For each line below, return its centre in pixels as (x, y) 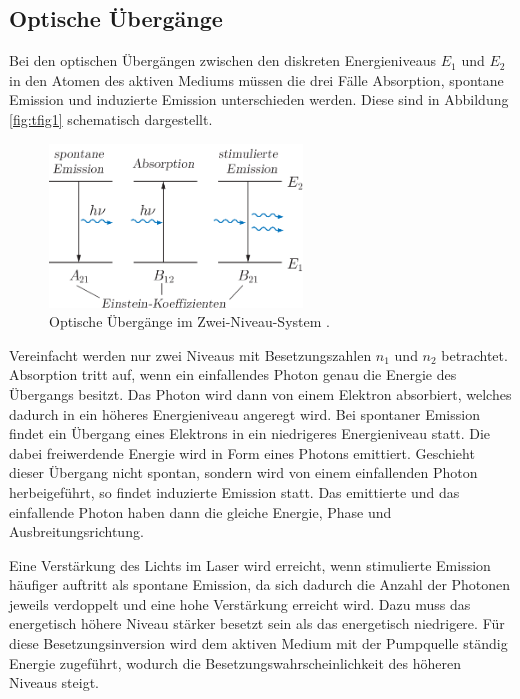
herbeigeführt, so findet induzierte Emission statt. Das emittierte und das (234, 491)
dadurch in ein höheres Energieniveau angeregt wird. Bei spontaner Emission (244, 413)
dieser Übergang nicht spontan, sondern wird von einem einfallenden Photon (243, 472)
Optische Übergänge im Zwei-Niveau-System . (189, 321)
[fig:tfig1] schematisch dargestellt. (111, 118)
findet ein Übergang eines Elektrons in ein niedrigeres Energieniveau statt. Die (249, 433)
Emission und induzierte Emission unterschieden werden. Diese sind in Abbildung (259, 99)
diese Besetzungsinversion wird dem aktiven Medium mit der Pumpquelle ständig (258, 643)
